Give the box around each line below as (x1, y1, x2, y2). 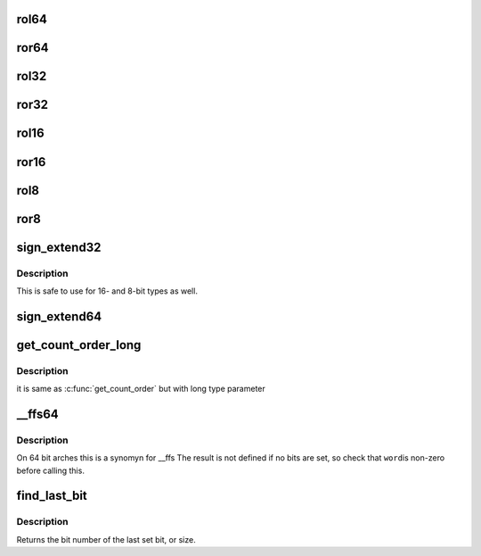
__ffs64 (16, 406, 60, 421)
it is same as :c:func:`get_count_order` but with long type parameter (16, 384, 266, 394)
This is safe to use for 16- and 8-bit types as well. (16, 286, 198, 296)
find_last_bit (16, 488, 88, 503)
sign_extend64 (16, 309, 102, 324)
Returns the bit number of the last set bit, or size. (16, 534, 196, 544)
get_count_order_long (16, 337, 142, 353)
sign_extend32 (16, 239, 102, 254)
